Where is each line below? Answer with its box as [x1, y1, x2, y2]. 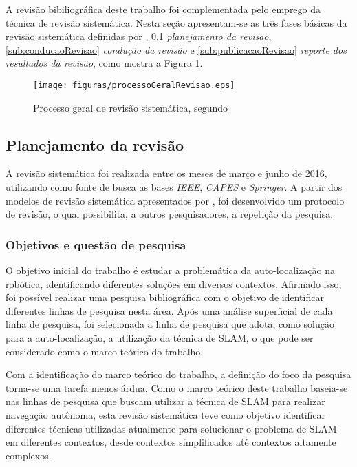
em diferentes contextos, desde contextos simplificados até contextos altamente [6, 435, 336, 449]
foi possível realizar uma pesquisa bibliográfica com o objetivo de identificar [6, 290, 324, 304]
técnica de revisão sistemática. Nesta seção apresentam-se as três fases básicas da [6, 15, 347, 30]
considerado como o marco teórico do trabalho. [6, 344, 204, 358]
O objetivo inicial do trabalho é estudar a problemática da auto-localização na [6, 263, 335, 278]
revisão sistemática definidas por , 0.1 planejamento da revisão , [6, 29, 272, 43]
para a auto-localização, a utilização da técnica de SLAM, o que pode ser [6, 330, 314, 344]
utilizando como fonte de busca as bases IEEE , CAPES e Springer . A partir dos [6, 180, 343, 194]
